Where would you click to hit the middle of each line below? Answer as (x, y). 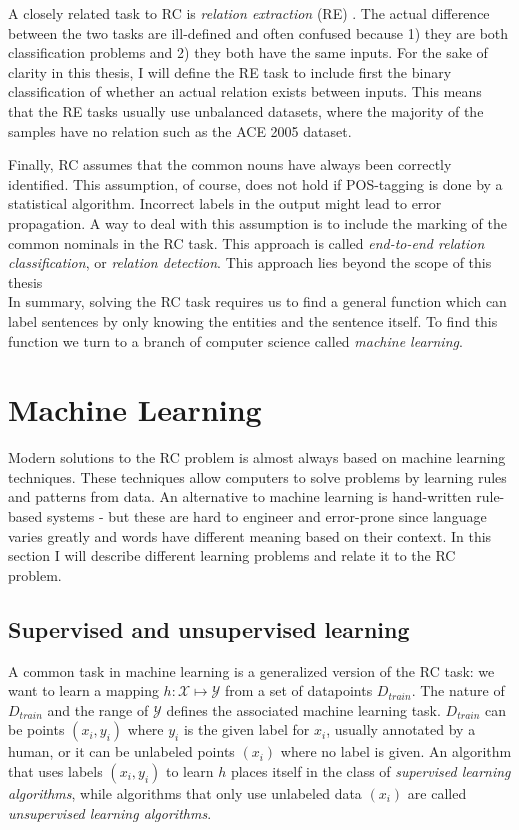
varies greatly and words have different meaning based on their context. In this (250, 535)
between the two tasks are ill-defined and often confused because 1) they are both (258, 32)
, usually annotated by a (401, 729)
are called (437, 792)
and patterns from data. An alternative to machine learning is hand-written (240, 496)
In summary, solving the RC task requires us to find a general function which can (257, 301)
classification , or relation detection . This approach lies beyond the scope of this (250, 262)
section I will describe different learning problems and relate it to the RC (232, 555)
